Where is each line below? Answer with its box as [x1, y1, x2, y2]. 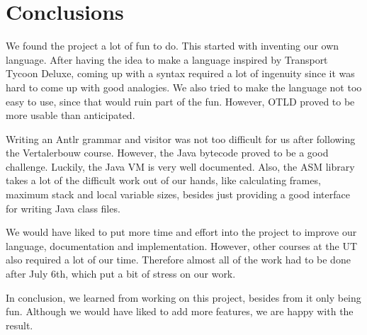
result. [6, 317, 33, 332]
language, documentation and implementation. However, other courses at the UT [6, 238, 358, 253]
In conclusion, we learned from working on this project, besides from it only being [6, 290, 361, 305]
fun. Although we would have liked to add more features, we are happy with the [6, 304, 354, 319]
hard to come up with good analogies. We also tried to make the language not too [6, 79, 362, 94]
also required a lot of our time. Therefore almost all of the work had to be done [6, 252, 351, 267]
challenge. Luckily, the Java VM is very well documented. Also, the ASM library [6, 159, 355, 174]
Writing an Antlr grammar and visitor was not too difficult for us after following [6, 131, 356, 146]
